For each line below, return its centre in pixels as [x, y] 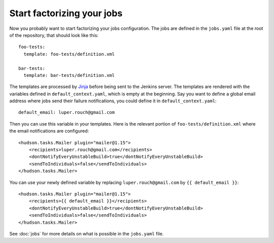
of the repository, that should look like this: [54, 35]
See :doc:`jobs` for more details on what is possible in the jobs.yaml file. [87, 233]
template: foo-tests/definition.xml [69, 54]
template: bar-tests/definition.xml [69, 75]
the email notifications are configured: [49, 131]
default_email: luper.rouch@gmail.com [67, 112]
